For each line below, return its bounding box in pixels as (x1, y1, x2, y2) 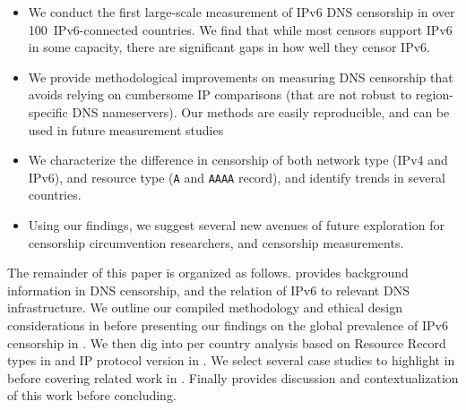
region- (415, 85, 453, 104)
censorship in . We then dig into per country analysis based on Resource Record (7, 333, 446, 352)
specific (28, 102, 68, 121)
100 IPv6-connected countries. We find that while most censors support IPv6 (28, 20, 453, 38)
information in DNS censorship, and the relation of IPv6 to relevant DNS (7, 280, 410, 299)
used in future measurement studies (28, 120, 224, 139)
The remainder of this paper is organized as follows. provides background (7, 263, 409, 282)
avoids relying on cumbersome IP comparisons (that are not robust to (28, 85, 412, 104)
